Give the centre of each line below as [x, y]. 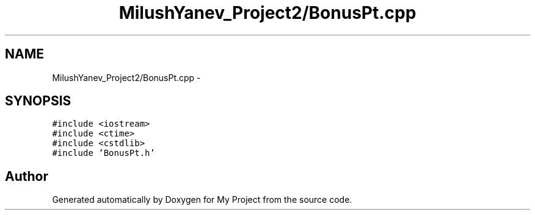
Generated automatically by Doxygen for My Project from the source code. [202, 200]
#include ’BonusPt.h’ [104, 153]
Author [27, 176]
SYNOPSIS [38, 101]
